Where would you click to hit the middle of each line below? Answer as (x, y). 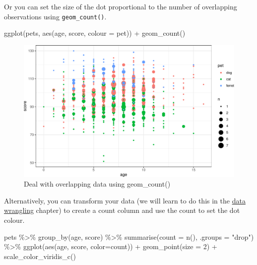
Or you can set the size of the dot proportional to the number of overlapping (121, 6)
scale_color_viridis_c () (40, 256)
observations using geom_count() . (55, 16)
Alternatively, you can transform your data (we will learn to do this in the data (125, 200)
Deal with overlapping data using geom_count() (97, 184)
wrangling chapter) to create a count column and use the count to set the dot (122, 210)
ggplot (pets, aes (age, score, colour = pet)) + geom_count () (95, 33)
